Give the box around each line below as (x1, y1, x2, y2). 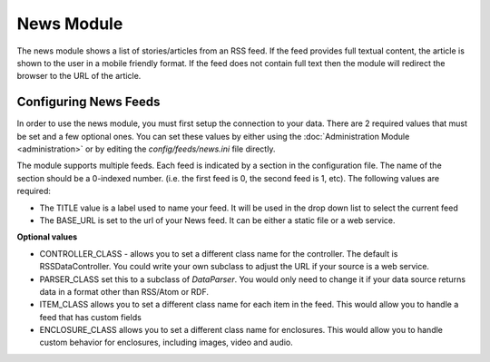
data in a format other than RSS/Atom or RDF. (39, 286, 209, 297)
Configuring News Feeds (16, 94, 161, 110)
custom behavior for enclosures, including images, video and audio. (39, 337, 294, 348)
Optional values (16, 231, 78, 242)
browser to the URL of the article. (16, 71, 142, 82)
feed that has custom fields (39, 311, 142, 322)
